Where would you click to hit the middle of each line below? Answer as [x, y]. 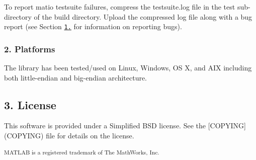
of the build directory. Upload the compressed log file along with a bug [143, 16]
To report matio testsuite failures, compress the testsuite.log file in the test [120, 7]
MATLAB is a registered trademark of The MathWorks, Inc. [82, 152]
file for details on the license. [90, 136]
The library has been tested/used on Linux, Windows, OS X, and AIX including [128, 68]
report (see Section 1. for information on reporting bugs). [93, 26]
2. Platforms [30, 49]
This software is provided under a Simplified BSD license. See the [105, 126]
